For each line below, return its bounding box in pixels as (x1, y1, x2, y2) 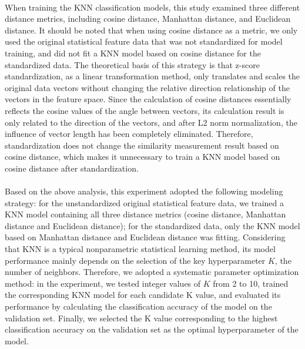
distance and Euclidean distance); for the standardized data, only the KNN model (5, 219, 300, 231)
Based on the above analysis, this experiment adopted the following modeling (5, 185, 283, 197)
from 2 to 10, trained (213, 277, 289, 289)
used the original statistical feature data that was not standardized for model (5, 35, 283, 48)
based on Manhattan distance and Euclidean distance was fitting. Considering (5, 231, 286, 243)
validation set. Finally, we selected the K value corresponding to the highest (5, 311, 278, 324)
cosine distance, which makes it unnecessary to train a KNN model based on (5, 150, 280, 163)
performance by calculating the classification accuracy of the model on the (5, 300, 272, 313)
